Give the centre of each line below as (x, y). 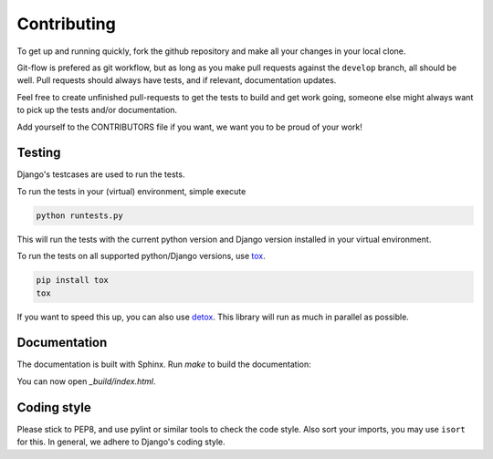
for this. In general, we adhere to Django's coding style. (121, 442)
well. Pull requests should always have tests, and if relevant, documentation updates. (177, 80)
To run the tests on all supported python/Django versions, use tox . (142, 256)
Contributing (66, 24)
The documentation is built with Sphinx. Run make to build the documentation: (164, 364)
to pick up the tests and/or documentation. (97, 110)
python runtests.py (79, 215)
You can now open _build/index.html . (86, 381)
